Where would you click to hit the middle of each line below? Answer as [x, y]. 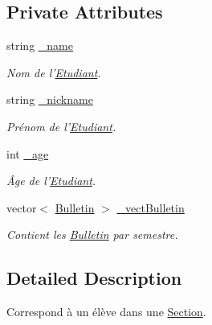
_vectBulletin [151, 207]
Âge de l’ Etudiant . [51, 181]
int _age [28, 153]
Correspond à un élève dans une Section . [106, 312]
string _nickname [50, 99]
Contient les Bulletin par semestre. [92, 234]
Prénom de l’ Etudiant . [61, 126]
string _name [40, 45]
